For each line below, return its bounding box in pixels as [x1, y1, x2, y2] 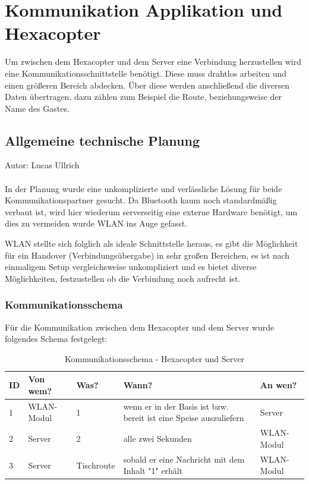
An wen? [260, 379, 297, 391]
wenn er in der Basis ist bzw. [123, 400, 229, 412]
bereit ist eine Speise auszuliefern [123, 411, 244, 424]
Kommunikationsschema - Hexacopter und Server [64, 352, 245, 364]
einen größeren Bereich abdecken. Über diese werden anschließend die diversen [5, 78, 289, 91]
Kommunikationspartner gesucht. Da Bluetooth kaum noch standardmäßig [5, 194, 277, 206]
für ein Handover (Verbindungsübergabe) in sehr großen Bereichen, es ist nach [5, 249, 290, 261]
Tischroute [76, 458, 115, 471]
